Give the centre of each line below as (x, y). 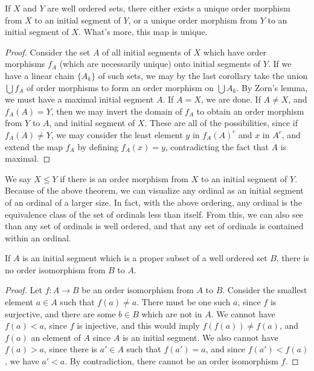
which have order (235, 52)
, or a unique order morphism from (193, 20)
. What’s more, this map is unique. (143, 32)
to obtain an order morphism (250, 111)
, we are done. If (231, 99)
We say (18, 178)
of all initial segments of (146, 52)
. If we (280, 64)
